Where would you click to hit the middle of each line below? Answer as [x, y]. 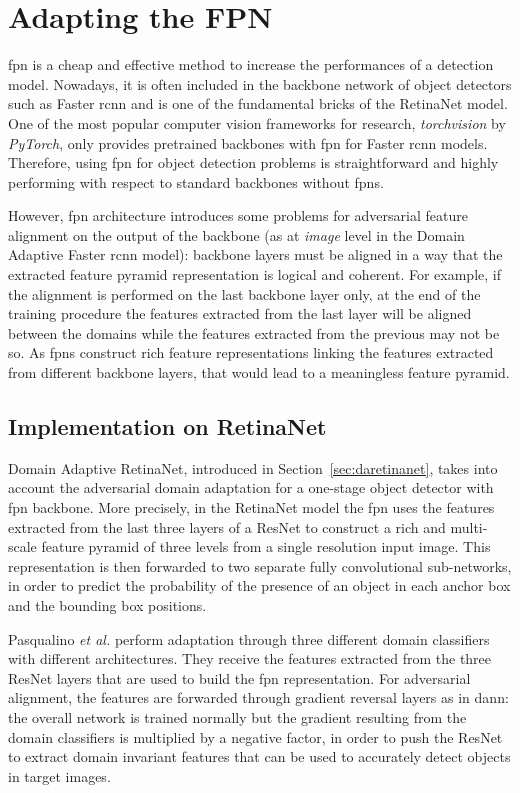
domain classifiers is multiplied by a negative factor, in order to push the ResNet [255, 736]
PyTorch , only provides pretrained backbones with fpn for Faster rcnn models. [248, 142]
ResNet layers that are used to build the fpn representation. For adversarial [239, 677]
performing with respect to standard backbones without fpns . [196, 181]
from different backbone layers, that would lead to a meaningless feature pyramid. [259, 372]
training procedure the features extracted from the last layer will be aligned [240, 313]
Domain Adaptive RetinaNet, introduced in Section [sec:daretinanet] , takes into [253, 467]
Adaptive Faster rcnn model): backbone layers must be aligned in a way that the [255, 254]
